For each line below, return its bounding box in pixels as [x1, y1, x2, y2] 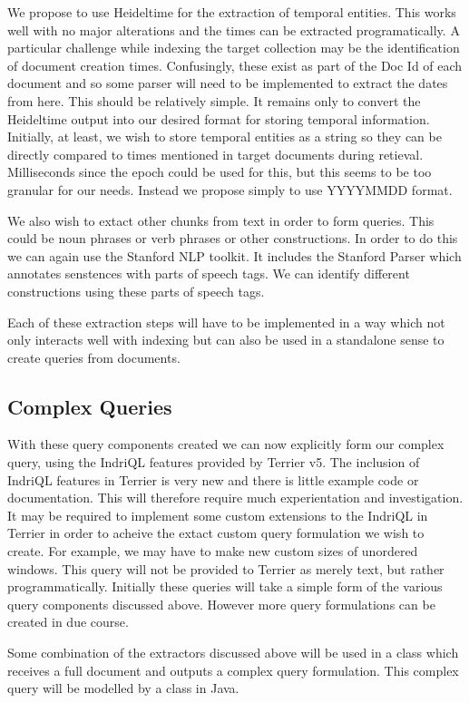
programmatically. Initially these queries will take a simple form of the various [7, 577, 443, 596]
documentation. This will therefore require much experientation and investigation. [7, 488, 464, 507]
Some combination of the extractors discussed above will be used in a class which [7, 643, 459, 662]
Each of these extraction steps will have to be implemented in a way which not [7, 312, 445, 331]
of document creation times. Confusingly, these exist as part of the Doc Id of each [7, 55, 463, 74]
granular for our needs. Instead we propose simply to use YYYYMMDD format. [7, 180, 453, 199]
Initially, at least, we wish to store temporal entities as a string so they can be [7, 127, 442, 146]
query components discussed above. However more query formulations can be [7, 594, 435, 613]
